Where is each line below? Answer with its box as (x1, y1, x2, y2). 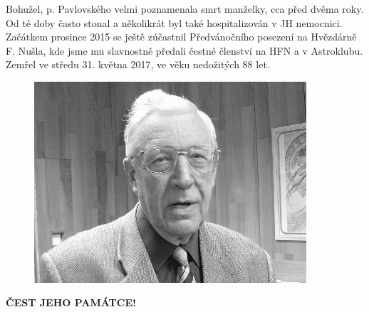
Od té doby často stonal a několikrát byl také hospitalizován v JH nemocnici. (6, 15, 343, 30)
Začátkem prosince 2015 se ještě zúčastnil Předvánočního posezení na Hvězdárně (6, 29, 357, 44)
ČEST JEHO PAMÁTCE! (6, 295, 136, 310)
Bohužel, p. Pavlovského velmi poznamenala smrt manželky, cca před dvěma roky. (6, 1, 364, 16)
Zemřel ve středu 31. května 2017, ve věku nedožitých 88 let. (6, 57, 270, 72)
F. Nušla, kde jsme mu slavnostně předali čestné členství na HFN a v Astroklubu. (6, 43, 363, 58)
